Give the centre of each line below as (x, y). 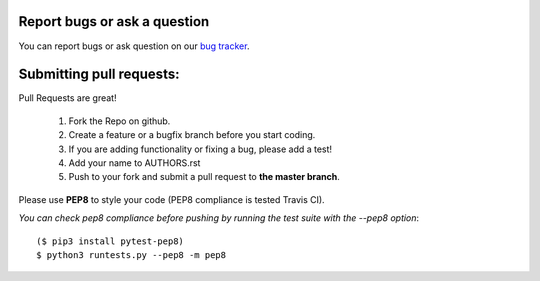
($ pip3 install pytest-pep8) (110, 241)
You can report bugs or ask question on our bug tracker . (134, 46)
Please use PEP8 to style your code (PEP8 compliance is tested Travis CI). (171, 199)
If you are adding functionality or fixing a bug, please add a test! (200, 149)
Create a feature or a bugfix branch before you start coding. (192, 135)
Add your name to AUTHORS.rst (134, 162)
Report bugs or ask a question (114, 21)
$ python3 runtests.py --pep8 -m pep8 (131, 254)
